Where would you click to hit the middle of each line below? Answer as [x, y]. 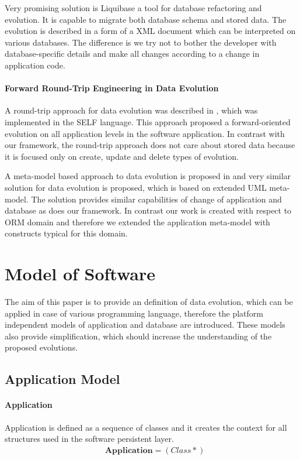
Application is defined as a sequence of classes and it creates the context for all [146, 427]
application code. [35, 65]
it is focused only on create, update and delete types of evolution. [122, 156]
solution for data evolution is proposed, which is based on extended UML [136, 187]
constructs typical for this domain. [66, 233]
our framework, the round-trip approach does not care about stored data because [150, 145]
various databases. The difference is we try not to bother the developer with [141, 42]
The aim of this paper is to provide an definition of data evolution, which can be [149, 302]
